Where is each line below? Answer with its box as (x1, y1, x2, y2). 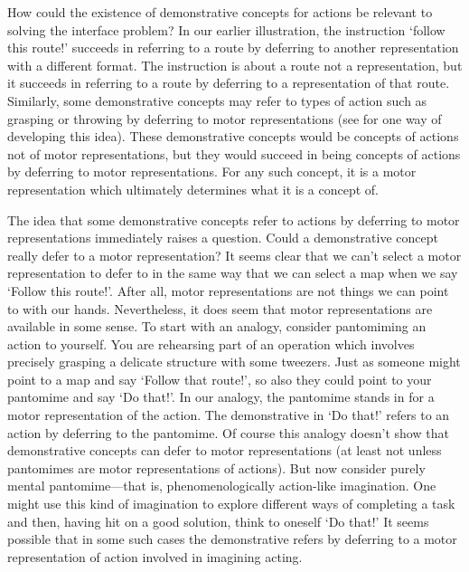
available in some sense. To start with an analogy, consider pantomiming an (7, 317, 427, 336)
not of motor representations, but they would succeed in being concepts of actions (7, 144, 461, 163)
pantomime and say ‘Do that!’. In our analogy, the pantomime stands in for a (7, 387, 435, 406)
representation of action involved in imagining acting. (7, 547, 303, 566)
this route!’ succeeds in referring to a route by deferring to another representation (7, 38, 459, 57)
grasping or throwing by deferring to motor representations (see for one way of (7, 109, 442, 128)
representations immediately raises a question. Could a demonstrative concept (7, 228, 438, 247)
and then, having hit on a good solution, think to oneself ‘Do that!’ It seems (7, 511, 429, 530)
